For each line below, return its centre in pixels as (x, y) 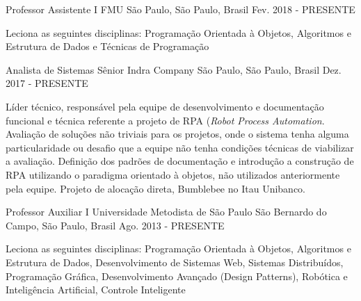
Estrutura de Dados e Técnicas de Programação (107, 46)
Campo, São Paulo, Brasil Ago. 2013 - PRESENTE (115, 225)
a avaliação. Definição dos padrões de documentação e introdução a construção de (180, 161)
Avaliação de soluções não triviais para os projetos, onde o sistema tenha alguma (177, 134)
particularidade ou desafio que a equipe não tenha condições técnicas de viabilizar (180, 147)
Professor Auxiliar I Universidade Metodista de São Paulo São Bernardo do (166, 212)
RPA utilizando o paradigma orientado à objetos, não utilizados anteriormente (173, 174)
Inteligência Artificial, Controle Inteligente (96, 290)
